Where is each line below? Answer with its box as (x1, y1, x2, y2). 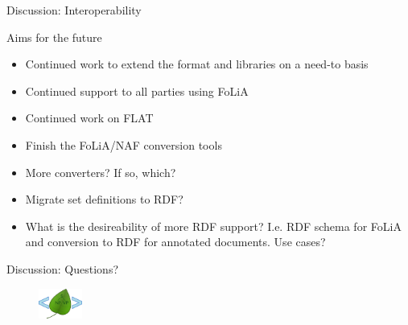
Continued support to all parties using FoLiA (25, 82, 249, 99)
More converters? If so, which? (25, 163, 176, 180)
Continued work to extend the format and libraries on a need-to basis (25, 56, 369, 72)
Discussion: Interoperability (6, 2, 142, 18)
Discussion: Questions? (6, 260, 119, 277)
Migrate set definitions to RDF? (25, 191, 183, 208)
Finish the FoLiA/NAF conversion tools (25, 136, 222, 153)
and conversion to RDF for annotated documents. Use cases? (25, 233, 326, 250)
